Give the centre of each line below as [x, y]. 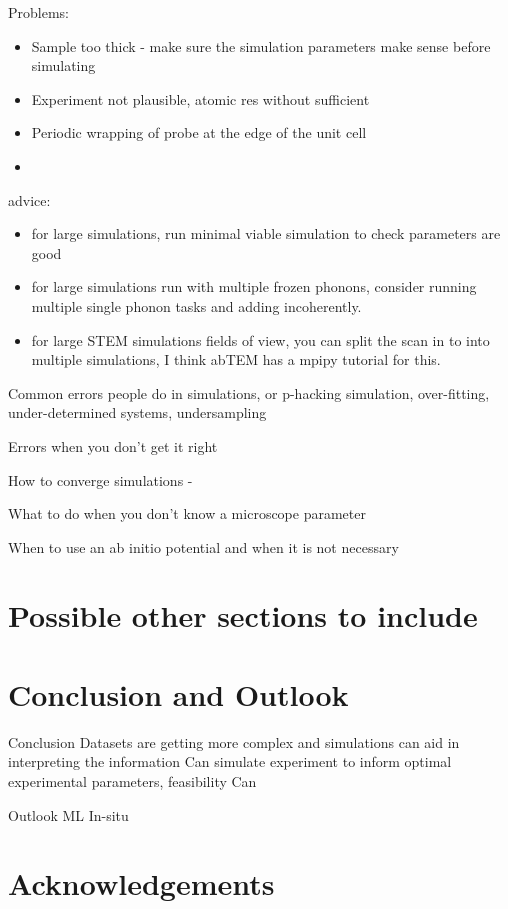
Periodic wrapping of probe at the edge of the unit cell [199, 132]
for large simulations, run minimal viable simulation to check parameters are [266, 233]
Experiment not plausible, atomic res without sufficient [200, 98]
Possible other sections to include [243, 615]
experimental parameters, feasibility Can [132, 780]
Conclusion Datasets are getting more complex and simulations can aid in [234, 741]
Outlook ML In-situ [68, 814]
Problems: [38, 12]
